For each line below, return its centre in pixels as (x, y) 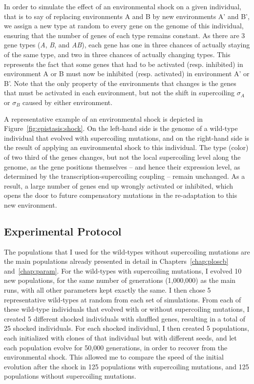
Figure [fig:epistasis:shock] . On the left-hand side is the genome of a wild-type (121, 128)
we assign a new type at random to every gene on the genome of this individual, (124, 26)
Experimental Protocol (63, 231)
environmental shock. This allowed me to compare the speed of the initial (114, 357)
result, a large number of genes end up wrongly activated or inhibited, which (118, 185)
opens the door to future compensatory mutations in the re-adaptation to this (121, 195)
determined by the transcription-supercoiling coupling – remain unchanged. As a (125, 176)
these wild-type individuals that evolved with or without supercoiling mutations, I (127, 309)
